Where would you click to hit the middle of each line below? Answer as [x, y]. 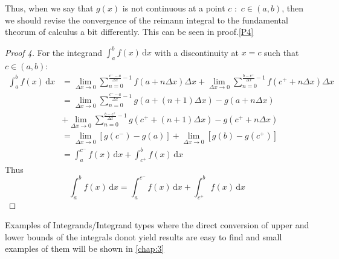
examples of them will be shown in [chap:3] [85, 248]
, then [292, 8]
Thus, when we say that [49, 8]
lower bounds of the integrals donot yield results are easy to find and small [144, 236]
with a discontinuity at [197, 52]
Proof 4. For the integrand [53, 52]
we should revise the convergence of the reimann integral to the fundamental [147, 20]
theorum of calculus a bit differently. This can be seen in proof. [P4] [129, 32]
